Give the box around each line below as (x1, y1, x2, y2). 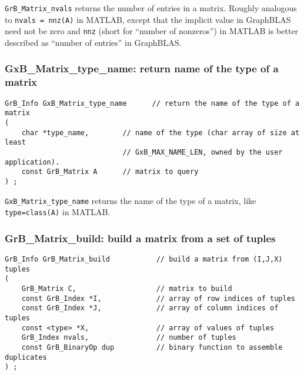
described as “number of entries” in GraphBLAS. (5, 36, 182, 48)
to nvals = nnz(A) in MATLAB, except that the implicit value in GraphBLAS (5, 13, 291, 25)
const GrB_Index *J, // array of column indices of (21, 304, 279, 313)
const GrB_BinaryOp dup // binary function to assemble (21, 343, 283, 352)
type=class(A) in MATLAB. (5, 206, 111, 218)
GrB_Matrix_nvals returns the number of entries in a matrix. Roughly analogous (5, 2, 297, 14)
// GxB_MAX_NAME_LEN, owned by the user (122, 148, 283, 156)
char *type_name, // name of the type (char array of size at (21, 128, 300, 137)
